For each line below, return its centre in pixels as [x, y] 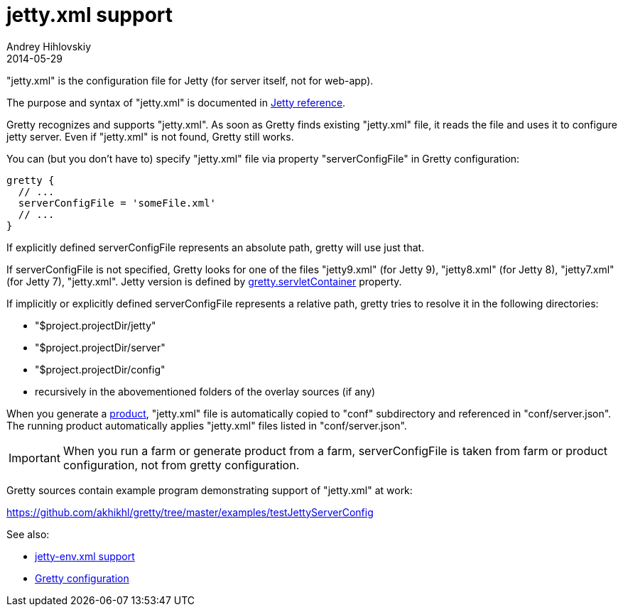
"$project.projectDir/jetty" [96, 325]
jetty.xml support [90, 15]
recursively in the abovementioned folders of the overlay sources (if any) [205, 391]
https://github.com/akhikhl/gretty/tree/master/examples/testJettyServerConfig [190, 512]
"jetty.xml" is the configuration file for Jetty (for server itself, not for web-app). [190, 80]
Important [34, 458]
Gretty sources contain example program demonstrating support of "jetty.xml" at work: [210, 490]
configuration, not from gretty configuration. [181, 465]
